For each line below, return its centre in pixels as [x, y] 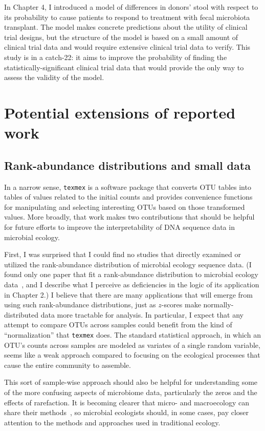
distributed [21, 314]
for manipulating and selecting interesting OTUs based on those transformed [125, 207]
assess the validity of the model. [54, 77]
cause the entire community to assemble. [68, 365]
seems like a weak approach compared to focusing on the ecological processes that [132, 355]
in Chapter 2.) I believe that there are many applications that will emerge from [128, 294]
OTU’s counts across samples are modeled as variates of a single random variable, [132, 345]
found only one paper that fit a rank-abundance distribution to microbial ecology [131, 274]
